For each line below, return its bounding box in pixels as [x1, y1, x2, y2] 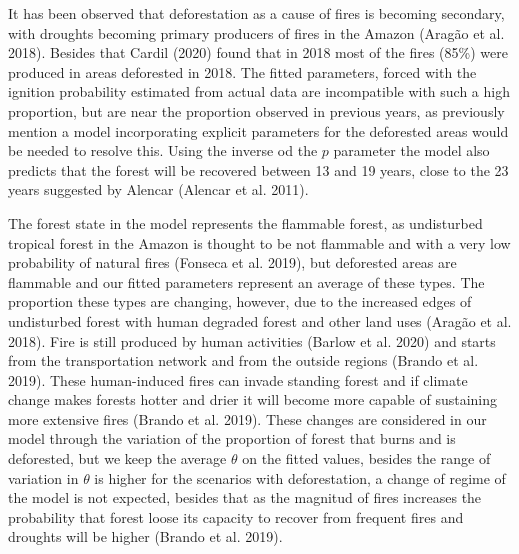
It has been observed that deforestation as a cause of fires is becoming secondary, [8, 3, 505, 23]
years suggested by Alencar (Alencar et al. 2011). [8, 179, 309, 200]
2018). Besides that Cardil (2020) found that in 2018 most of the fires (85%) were [8, 42, 508, 63]
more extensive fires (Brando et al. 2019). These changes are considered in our [8, 408, 487, 429]
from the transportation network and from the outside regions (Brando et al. [8, 350, 479, 371]
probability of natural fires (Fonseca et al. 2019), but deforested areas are [8, 252, 457, 273]
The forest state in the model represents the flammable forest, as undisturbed [8, 212, 483, 233]
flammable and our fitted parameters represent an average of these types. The [8, 271, 485, 292]
